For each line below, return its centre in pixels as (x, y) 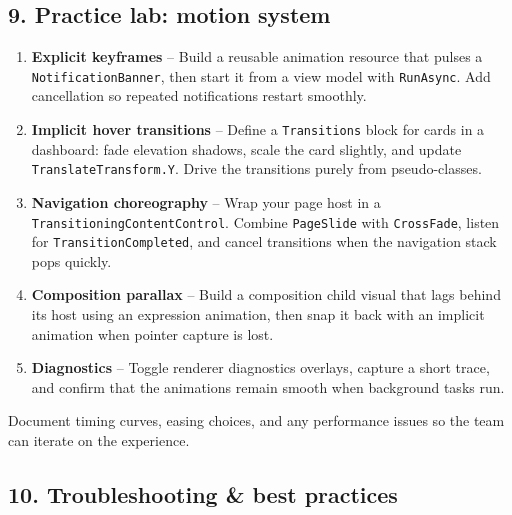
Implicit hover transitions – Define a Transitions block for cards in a (258, 129)
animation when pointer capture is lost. (152, 333)
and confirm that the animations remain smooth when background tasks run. (268, 386)
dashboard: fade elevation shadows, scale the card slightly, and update (246, 148)
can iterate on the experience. (99, 440)
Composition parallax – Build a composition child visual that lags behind (266, 294)
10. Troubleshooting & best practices (203, 494)
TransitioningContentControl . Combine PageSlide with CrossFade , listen (265, 221)
